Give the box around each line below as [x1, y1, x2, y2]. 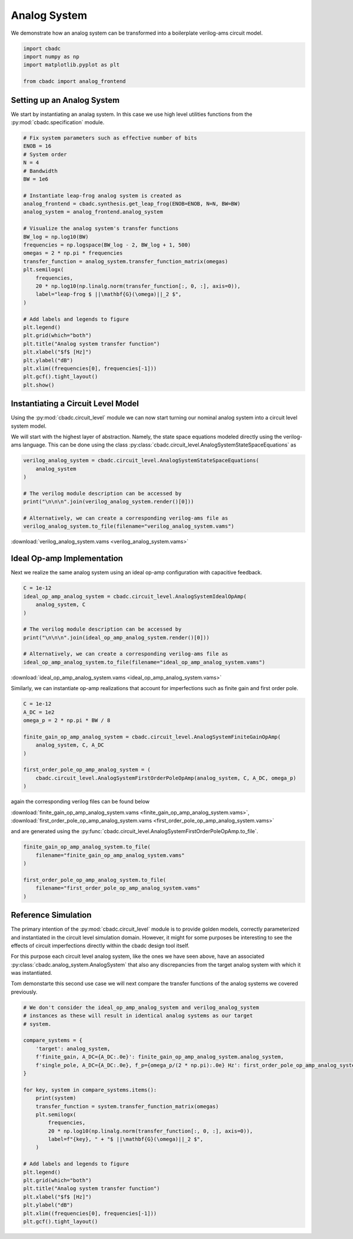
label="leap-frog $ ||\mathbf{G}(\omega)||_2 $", [35, 291, 182, 298]
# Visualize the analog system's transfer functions [23, 225, 179, 232]
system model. [11, 422, 47, 429]
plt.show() [23, 381, 55, 388]
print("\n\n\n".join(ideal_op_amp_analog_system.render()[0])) [23, 634, 210, 641]
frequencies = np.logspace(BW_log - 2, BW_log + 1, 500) [23, 242, 191, 248]
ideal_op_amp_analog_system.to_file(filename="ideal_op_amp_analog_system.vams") [23, 659, 266, 665]
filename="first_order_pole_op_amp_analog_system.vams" [35, 885, 201, 891]
